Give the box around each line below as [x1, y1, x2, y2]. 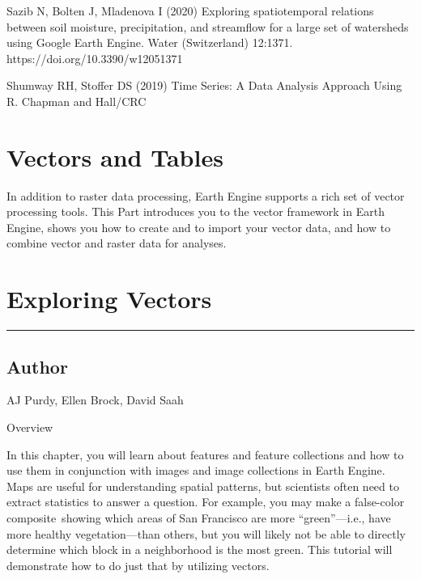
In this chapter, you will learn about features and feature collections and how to [6, 446, 404, 463]
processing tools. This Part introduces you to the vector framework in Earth [6, 203, 385, 220]
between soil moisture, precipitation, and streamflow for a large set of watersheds [6, 18, 409, 35]
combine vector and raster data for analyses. [6, 235, 227, 251]
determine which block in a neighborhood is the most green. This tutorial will [6, 541, 393, 558]
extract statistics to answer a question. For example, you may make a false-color [6, 493, 405, 510]
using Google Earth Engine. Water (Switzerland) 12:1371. [6, 34, 293, 51]
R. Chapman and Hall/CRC [6, 92, 147, 109]
